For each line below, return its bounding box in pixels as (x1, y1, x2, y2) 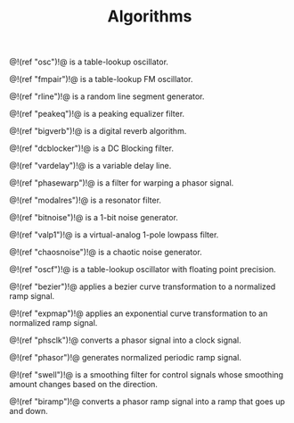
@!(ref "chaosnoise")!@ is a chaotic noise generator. (9, 247, 202, 258)
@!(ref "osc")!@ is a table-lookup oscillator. (9, 56, 169, 68)
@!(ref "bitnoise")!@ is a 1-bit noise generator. (9, 212, 178, 223)
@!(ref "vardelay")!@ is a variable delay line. (9, 161, 172, 171)
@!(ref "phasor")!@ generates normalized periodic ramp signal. (9, 352, 242, 363)
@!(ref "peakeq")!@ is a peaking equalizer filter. (9, 109, 185, 120)
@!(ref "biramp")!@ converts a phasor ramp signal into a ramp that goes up (9, 396, 285, 407)
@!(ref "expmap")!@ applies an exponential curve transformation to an (9, 308, 268, 319)
